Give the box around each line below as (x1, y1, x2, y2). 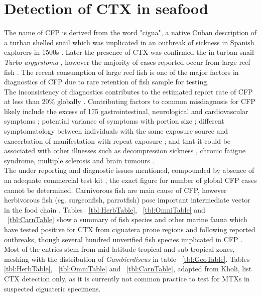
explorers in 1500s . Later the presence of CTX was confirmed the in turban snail (4, 47, 254, 57)
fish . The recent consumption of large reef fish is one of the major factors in (4, 66, 239, 77)
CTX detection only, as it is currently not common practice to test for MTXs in (4, 273, 250, 283)
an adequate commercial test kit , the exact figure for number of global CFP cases (4, 175, 257, 185)
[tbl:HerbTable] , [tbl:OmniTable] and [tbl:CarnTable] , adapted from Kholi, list (4, 263, 252, 274)
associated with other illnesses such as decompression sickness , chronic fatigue (4, 145, 245, 156)
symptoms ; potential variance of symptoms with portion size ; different (4, 116, 224, 126)
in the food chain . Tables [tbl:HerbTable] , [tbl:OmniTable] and (4, 204, 205, 215)
